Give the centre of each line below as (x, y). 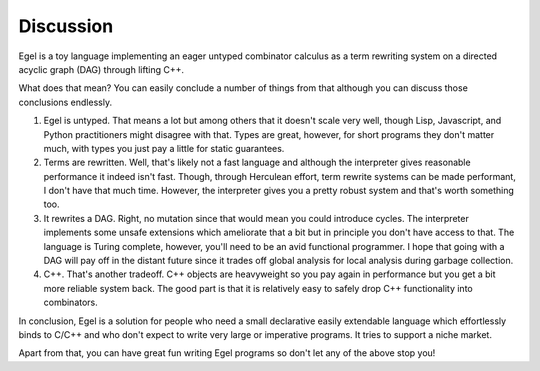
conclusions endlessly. (65, 102)
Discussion (66, 26)
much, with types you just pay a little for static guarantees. (164, 148)
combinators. (71, 302)
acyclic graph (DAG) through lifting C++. (101, 69)
